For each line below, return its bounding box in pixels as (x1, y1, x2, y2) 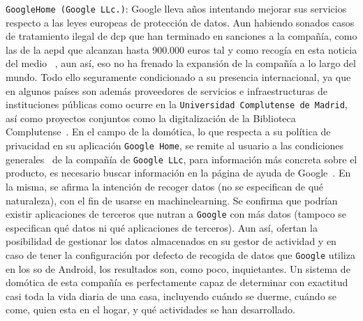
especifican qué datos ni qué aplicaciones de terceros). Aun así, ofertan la (6, 220, 318, 234)
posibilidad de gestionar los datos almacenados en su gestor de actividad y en (6, 234, 336, 248)
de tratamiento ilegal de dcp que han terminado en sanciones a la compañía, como (6, 29, 357, 43)
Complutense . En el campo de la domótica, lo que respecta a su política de (6, 124, 331, 139)
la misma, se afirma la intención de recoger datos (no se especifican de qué (6, 179, 324, 193)
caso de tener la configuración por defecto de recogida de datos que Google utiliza (6, 248, 355, 262)
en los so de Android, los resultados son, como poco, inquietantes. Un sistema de (6, 261, 350, 276)
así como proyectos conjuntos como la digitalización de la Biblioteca (6, 110, 296, 125)
